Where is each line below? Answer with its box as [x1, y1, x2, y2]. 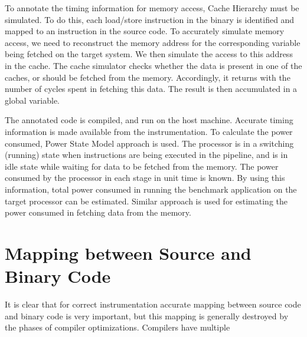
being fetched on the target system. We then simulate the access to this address [5, 48, 293, 60]
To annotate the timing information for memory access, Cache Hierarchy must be [5, 2, 299, 14]
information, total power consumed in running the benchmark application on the [5, 183, 297, 195]
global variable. [5, 94, 60, 106]
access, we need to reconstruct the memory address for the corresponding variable [5, 36, 301, 48]
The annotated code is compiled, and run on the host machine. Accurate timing [5, 114, 293, 126]
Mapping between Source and [5, 240, 252, 265]
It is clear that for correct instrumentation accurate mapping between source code [5, 298, 301, 310]
